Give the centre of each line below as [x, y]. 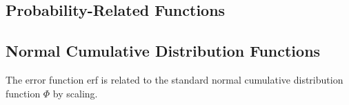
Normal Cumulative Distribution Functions [163, 51]
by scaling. [75, 93]
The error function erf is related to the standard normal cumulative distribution [174, 79]
